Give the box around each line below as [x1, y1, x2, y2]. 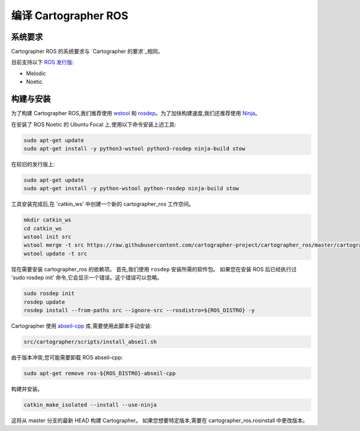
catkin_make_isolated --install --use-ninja [23, 401, 157, 408]
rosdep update [23, 298, 65, 306]
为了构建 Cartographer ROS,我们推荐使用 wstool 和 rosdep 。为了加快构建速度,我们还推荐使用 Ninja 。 [11, 110, 260, 117]
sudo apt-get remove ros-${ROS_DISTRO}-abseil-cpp [23, 370, 176, 376]
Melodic [26, 70, 46, 77]
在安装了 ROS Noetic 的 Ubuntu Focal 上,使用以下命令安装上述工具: [11, 121, 176, 128]
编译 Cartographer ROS [11, 9, 128, 22]
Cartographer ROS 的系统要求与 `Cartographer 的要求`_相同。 [11, 48, 163, 55]
